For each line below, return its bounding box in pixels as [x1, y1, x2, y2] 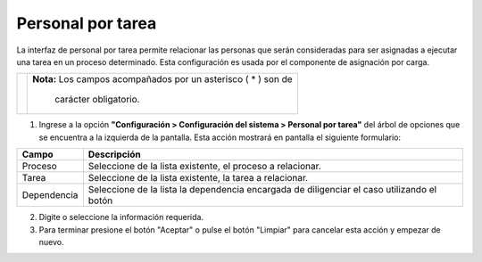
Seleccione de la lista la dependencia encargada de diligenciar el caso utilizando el [87, 184, 437, 196]
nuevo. [38, 236, 64, 247]
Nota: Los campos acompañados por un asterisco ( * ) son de [32, 73, 294, 86]
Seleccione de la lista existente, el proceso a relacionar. [87, 160, 321, 173]
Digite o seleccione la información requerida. [38, 212, 204, 223]
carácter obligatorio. [54, 94, 140, 106]
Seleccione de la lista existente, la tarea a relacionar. [87, 172, 308, 184]
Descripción [87, 148, 142, 160]
